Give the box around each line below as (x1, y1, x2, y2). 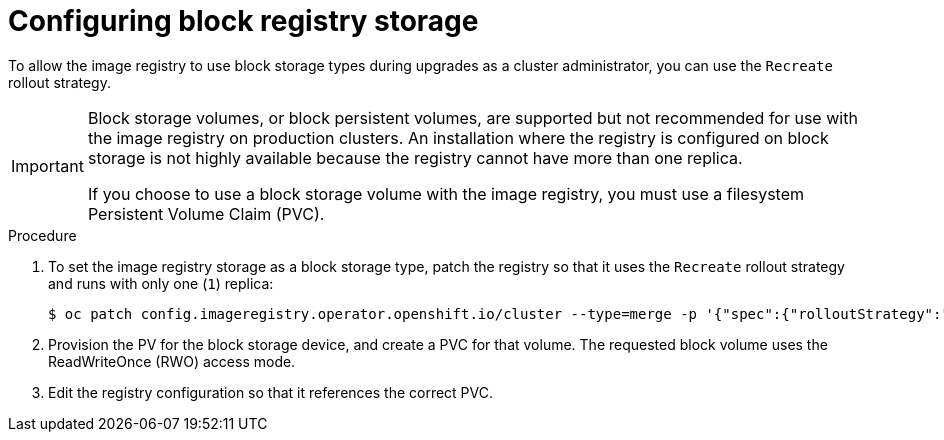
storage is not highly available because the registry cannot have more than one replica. (87, 147, 743, 168)
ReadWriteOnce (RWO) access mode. (48, 352, 296, 370)
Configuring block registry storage (8, 4, 479, 38)
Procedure (8, 226, 77, 244)
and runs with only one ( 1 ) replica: (48, 274, 274, 292)
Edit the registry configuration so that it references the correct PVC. (48, 383, 494, 401)
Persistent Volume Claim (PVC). (87, 203, 325, 224)
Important (11, 155, 84, 176)
